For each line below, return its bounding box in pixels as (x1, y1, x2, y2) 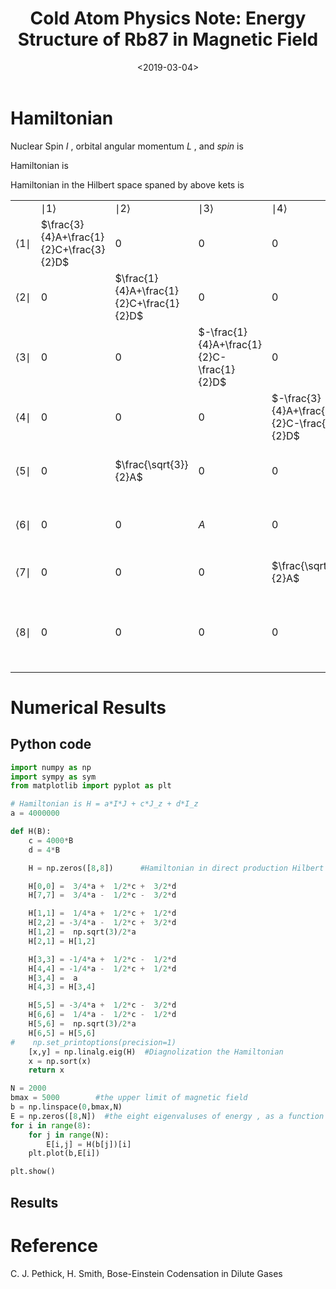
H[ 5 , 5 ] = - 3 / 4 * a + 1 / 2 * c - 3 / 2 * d (28, 1000, 177, 1011)
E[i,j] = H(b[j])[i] (46, 1139, 132, 1149)
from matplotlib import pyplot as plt (10, 781, 172, 791)
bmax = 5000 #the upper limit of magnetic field (10, 1093, 248, 1103)
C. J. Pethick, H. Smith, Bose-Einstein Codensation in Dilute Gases (10, 1267, 283, 1279)
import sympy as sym (10, 772, 97, 782)
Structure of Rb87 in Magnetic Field (17, 28, 319, 51)
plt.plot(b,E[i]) (28, 1148, 101, 1159)
